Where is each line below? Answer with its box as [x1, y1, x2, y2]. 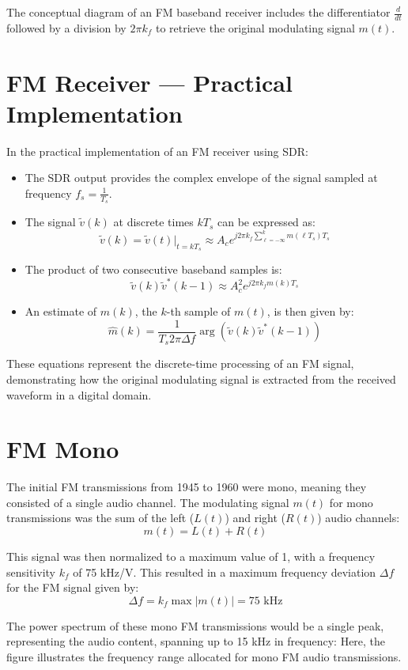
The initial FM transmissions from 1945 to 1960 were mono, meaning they [6, 479, 367, 495]
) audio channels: [317, 509, 400, 526]
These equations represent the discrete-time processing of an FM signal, [6, 355, 354, 372]
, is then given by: [266, 303, 354, 320]
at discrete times [113, 214, 194, 230]
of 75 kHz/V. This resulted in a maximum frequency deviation [73, 563, 376, 580]
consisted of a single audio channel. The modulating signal [6, 494, 289, 510]
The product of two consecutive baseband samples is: [25, 260, 282, 277]
